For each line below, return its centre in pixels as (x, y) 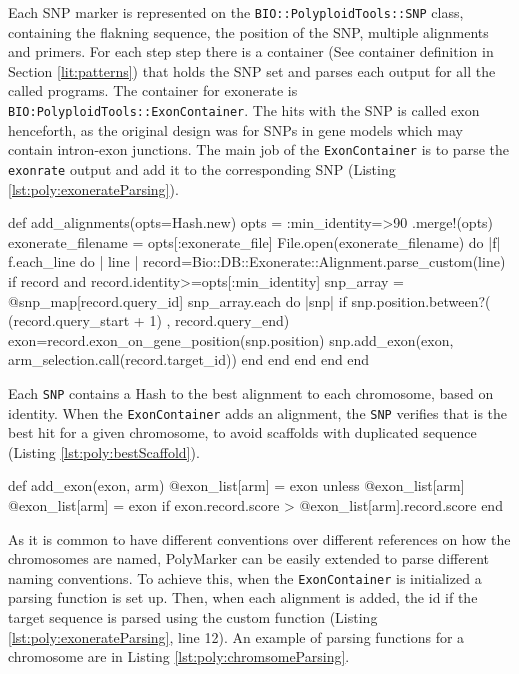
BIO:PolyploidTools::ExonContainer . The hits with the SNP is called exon (244, 110)
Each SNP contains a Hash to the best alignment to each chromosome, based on (251, 392)
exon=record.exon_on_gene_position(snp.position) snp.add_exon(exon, (231, 339)
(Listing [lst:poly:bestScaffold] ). (104, 451)
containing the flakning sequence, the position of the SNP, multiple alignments (248, 31)
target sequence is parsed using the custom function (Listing (193, 617)
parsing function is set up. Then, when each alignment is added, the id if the (243, 597)
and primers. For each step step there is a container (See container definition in (251, 51)
